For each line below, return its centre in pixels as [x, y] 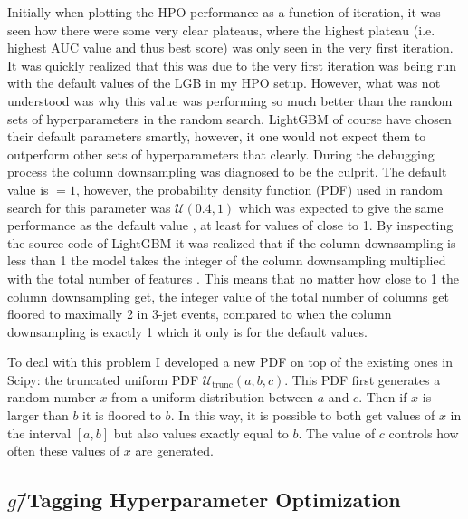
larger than [38, 415]
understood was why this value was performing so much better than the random [230, 100]
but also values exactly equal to [201, 432]
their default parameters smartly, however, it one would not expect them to [217, 136]
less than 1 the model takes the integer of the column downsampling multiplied [227, 260]
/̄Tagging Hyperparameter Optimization [209, 500]
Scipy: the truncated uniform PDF [103, 379]
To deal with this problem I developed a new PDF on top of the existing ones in [230, 362]
